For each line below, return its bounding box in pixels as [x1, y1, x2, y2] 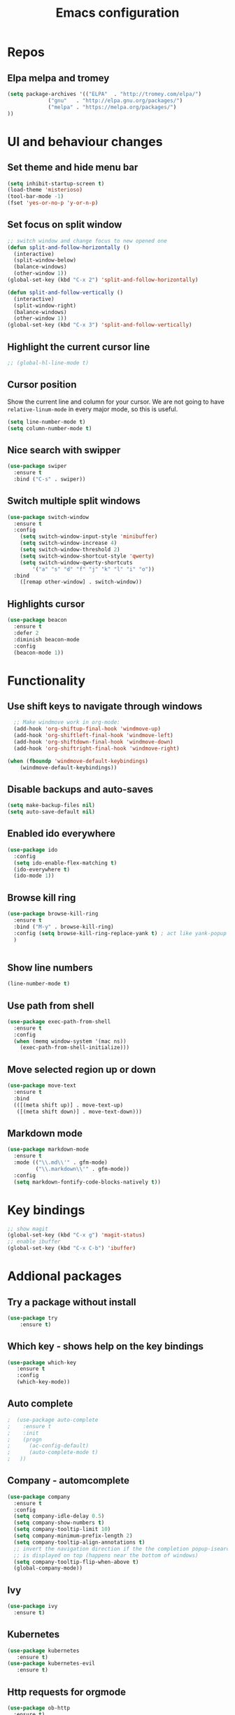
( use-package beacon [7, 617, 68, 624]
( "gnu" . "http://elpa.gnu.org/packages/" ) [48, 97, 183, 104]
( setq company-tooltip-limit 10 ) [13, 1526, 111, 1533]
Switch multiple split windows [7, 495, 141, 507]
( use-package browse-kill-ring [7, 911, 99, 918]
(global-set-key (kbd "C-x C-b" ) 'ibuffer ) [7, 1245, 136, 1252]
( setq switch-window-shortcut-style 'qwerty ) [20, 553, 155, 560]
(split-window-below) [13, 257, 77, 264]
